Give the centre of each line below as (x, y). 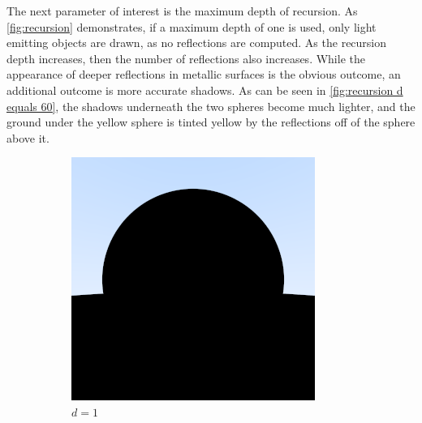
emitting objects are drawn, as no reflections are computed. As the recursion (197, 43)
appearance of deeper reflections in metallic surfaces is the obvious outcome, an (204, 74)
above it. (28, 137)
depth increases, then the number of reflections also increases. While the (186, 58)
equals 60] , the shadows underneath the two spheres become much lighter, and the (211, 106)
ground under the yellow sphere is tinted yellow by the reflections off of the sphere (211, 122)
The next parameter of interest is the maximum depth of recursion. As (182, 11)
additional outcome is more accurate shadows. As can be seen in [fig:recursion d (205, 90)
